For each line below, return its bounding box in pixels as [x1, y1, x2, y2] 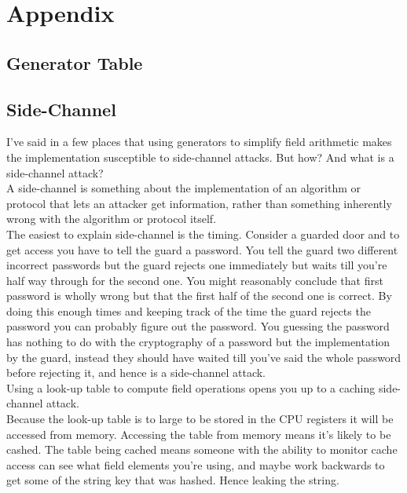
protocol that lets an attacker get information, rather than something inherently [6, 195, 392, 211]
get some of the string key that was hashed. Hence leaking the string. [6, 472, 339, 488]
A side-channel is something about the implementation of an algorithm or [6, 180, 361, 196]
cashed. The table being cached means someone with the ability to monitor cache [6, 441, 398, 458]
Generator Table [6, 50, 143, 75]
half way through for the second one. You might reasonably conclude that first [6, 272, 383, 288]
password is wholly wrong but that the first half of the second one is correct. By [6, 287, 392, 304]
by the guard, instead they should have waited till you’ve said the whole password [6, 349, 401, 365]
